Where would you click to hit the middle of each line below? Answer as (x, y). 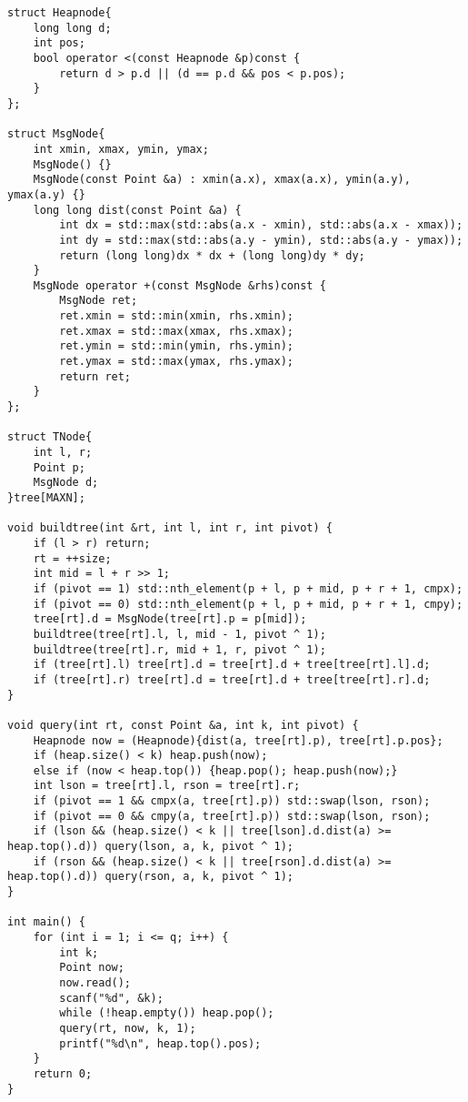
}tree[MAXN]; (46, 498)
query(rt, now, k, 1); (128, 1028)
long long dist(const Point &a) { (137, 210)
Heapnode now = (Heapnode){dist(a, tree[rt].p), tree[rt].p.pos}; (238, 740)
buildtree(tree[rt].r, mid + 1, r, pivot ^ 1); (179, 649)
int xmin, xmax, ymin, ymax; (121, 149)
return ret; (95, 376)
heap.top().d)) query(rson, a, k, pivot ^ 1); (150, 877)
